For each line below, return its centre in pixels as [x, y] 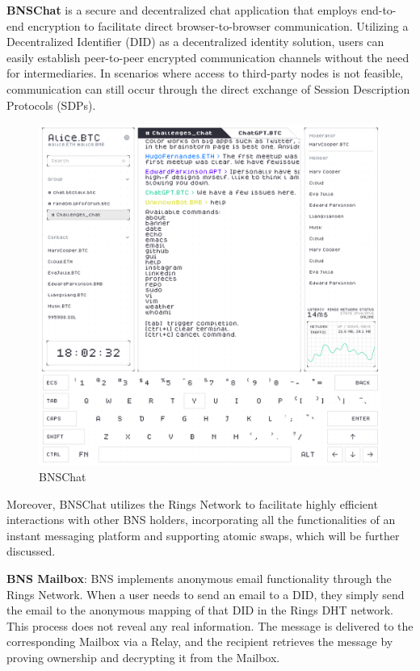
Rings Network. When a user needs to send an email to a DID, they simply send [206, 594]
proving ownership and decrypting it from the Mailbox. [143, 658]
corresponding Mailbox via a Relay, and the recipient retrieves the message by [200, 642]
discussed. [31, 551]
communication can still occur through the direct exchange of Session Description [208, 88]
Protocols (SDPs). [51, 105]
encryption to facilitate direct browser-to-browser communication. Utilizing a [218, 25]
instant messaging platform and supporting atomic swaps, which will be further [203, 535]
